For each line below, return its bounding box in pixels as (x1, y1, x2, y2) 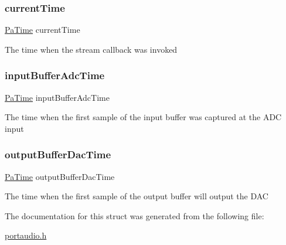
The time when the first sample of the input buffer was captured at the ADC (5, 111, 282, 123)
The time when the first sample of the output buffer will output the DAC (5, 190, 268, 202)
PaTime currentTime (5, 23, 80, 36)
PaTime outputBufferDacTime (5, 170, 115, 182)
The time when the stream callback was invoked (5, 43, 178, 55)
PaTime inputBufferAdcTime (5, 91, 110, 103)
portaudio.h (5, 229, 47, 241)
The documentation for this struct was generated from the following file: (5, 209, 264, 222)
